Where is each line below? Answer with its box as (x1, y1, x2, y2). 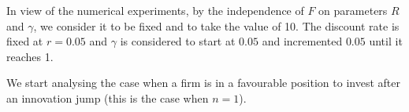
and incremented (262, 33, 343, 49)
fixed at (6, 33, 43, 49)
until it (369, 33, 403, 49)
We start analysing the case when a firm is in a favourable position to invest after (6, 74, 400, 91)
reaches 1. (6, 48, 54, 64)
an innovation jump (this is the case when (6, 89, 209, 106)
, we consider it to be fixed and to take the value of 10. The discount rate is (33, 17, 400, 34)
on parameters (318, 2, 388, 18)
